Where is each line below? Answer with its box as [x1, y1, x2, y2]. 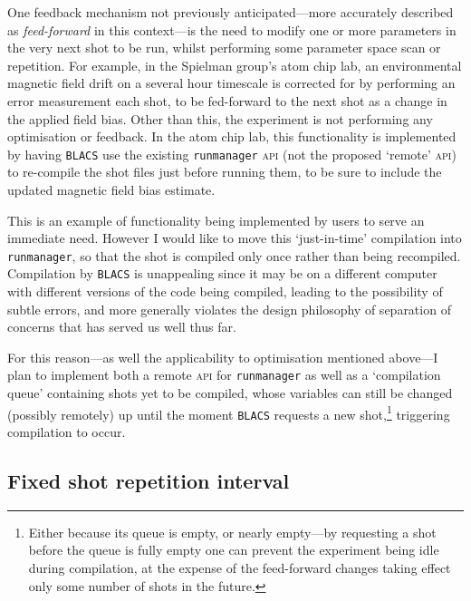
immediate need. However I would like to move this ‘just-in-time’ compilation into [7, 228, 462, 247]
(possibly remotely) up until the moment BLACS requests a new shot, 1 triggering [7, 402, 450, 423]
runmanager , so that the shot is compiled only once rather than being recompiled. [7, 246, 461, 265]
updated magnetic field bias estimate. [7, 180, 216, 199]
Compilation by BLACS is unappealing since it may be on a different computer [7, 264, 437, 283]
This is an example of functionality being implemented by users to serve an [7, 210, 425, 229]
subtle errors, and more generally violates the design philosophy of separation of [7, 299, 451, 318]
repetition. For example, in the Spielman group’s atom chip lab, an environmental [7, 55, 462, 74]
